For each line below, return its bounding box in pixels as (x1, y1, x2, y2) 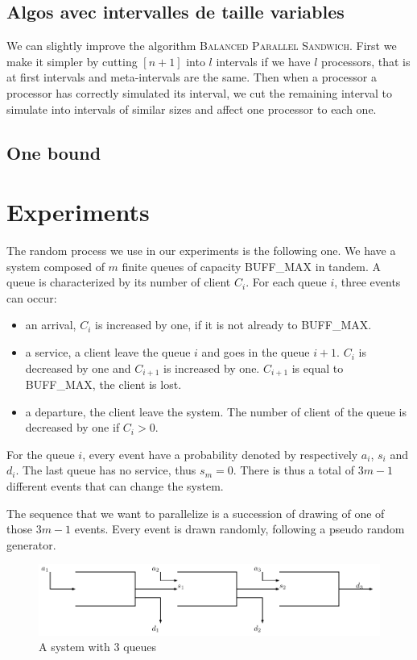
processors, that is (321, 52, 411, 69)
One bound (6, 140, 101, 165)
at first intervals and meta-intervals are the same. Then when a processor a (6, 69, 377, 86)
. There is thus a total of (233, 462, 354, 478)
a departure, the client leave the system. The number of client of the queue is (25, 403, 407, 420)
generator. (6, 536, 56, 553)
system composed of (6, 257, 105, 274)
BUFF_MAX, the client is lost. (25, 376, 182, 393)
